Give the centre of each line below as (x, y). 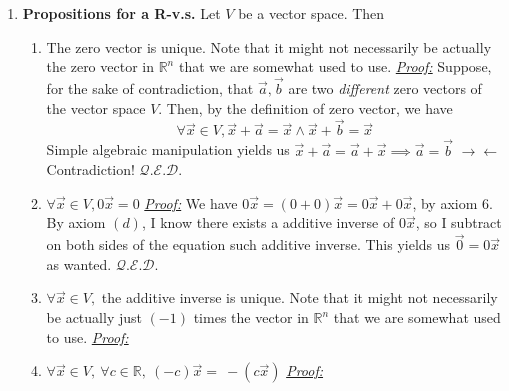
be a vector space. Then (311, 13)
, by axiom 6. (452, 202)
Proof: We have (191, 202)
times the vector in (251, 317)
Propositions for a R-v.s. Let (121, 13)
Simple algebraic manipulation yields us (168, 149)
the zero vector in (100, 66)
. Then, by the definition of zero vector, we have (305, 107)
